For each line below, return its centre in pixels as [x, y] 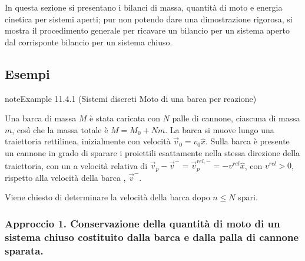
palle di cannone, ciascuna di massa [236, 118]
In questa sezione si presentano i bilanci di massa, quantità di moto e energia [144, 7]
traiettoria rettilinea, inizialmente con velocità [88, 141]
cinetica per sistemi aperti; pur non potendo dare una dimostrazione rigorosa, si [149, 19]
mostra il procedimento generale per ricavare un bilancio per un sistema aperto [147, 30]
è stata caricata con [125, 118]
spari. [248, 197]
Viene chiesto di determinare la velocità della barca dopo [107, 197]
